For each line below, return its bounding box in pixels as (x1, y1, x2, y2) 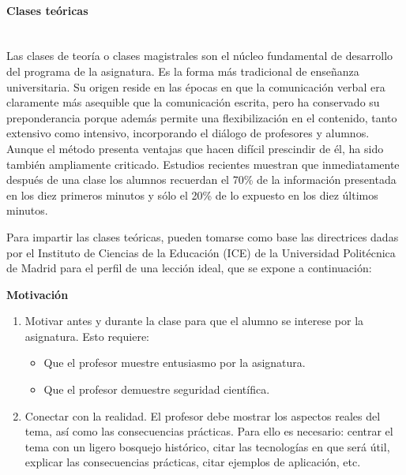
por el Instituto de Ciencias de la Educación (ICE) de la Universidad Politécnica (6, 244, 396, 260)
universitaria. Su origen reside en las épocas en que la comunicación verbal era (6, 78, 385, 95)
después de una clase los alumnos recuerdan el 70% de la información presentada (6, 171, 397, 188)
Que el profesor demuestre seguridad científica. (43, 381, 270, 398)
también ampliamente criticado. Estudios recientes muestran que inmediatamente (6, 155, 400, 172)
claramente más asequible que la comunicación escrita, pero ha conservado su (6, 94, 380, 110)
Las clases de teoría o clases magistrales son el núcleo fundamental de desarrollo (6, 47, 393, 64)
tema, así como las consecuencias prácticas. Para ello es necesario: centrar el (24, 423, 393, 439)
